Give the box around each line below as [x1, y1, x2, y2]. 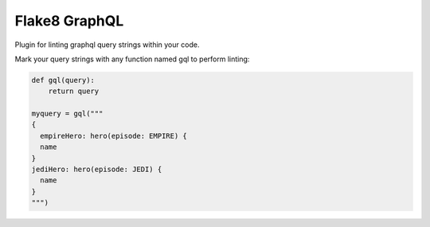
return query [48, 87, 100, 96]
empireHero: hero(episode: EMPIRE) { [40, 131, 187, 140]
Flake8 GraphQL [14, 12, 124, 29]
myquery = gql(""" [31, 109, 104, 119]
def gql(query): [31, 76, 96, 84]
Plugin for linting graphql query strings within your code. [14, 40, 200, 49]
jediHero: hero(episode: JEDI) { [31, 165, 162, 174]
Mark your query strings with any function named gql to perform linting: [14, 54, 250, 64]
